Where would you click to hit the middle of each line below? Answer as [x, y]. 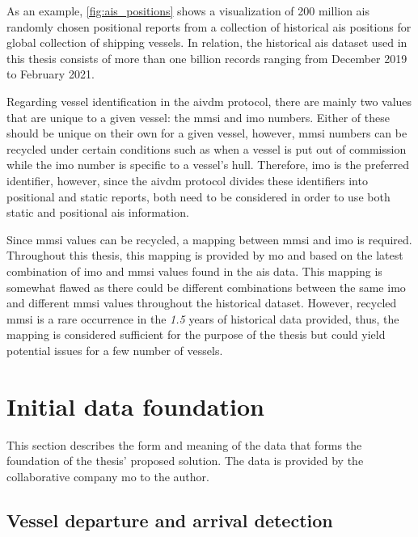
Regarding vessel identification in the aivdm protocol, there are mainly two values [209, 101]
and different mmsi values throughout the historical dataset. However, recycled [202, 303]
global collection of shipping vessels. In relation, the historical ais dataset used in [207, 42]
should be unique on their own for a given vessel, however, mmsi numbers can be [207, 133]
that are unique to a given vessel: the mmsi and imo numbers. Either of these [198, 117]
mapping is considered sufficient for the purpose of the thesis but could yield [196, 334]
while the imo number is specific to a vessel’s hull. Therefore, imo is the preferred [208, 165]
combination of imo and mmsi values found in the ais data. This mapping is [194, 271]
